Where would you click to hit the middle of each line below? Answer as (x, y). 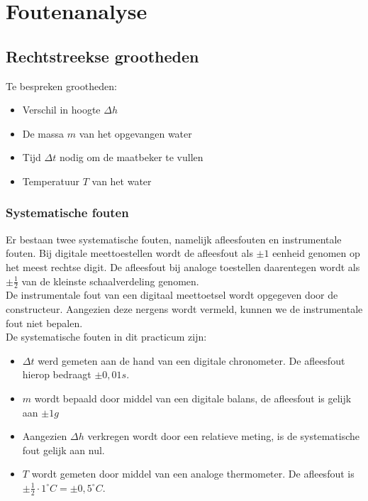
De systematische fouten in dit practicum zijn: (106, 337)
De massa (43, 133)
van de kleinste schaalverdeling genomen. (110, 281)
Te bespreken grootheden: (61, 86)
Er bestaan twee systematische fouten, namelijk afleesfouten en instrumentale (174, 239)
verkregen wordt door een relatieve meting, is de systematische (223, 436)
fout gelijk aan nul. (63, 450)
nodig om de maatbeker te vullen (131, 157)
